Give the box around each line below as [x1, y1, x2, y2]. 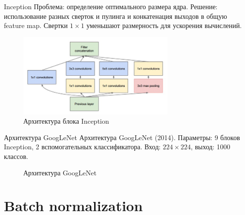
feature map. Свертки [4, 20, 68, 30]
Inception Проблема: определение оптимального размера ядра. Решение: [4, 1, 218, 11]
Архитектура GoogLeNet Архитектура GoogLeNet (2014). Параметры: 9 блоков [4, 132, 240, 142]
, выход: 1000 [191, 142, 230, 152]
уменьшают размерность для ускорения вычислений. [86, 20, 242, 30]
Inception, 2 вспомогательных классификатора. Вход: [4, 142, 161, 152]
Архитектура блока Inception [23, 116, 109, 126]
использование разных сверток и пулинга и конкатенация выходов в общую [4, 11, 227, 21]
